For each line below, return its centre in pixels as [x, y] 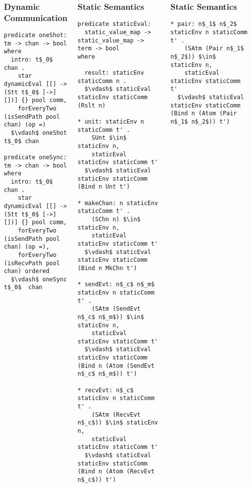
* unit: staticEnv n [111, 122]
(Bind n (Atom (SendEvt [116, 366]
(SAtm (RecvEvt [116, 414]
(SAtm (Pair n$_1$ [214, 49]
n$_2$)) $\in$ [193, 56]
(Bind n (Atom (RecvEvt [116, 472]
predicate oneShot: [35, 35]
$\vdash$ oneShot [39, 133]
